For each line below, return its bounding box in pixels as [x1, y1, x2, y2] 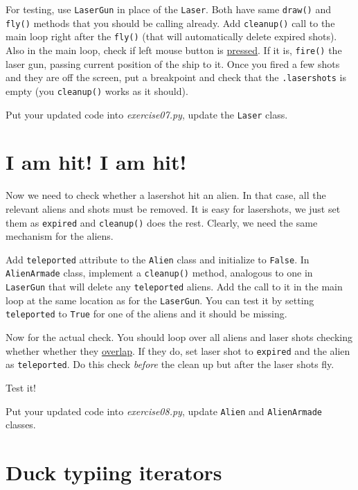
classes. [6, 417, 36, 432]
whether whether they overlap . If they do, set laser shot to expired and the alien [6, 343, 350, 358]
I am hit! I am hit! [6, 148, 187, 176]
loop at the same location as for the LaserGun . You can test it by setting [6, 292, 314, 307]
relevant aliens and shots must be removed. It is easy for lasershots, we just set [6, 201, 341, 216]
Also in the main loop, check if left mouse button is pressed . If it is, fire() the [6, 42, 342, 57]
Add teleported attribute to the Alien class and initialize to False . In [6, 252, 310, 266]
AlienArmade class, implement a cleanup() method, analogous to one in [6, 265, 313, 280]
